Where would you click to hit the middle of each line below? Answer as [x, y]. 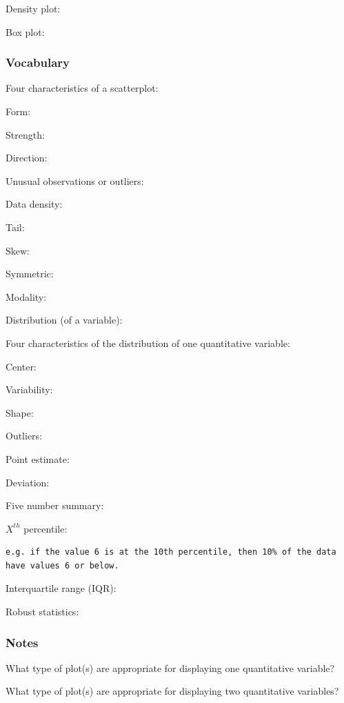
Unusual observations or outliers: [75, 180]
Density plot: [33, 8]
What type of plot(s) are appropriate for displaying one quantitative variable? [170, 667]
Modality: [26, 296]
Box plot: [25, 31]
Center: [21, 366]
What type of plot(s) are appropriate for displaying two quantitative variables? [172, 691]
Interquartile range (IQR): [61, 588]
